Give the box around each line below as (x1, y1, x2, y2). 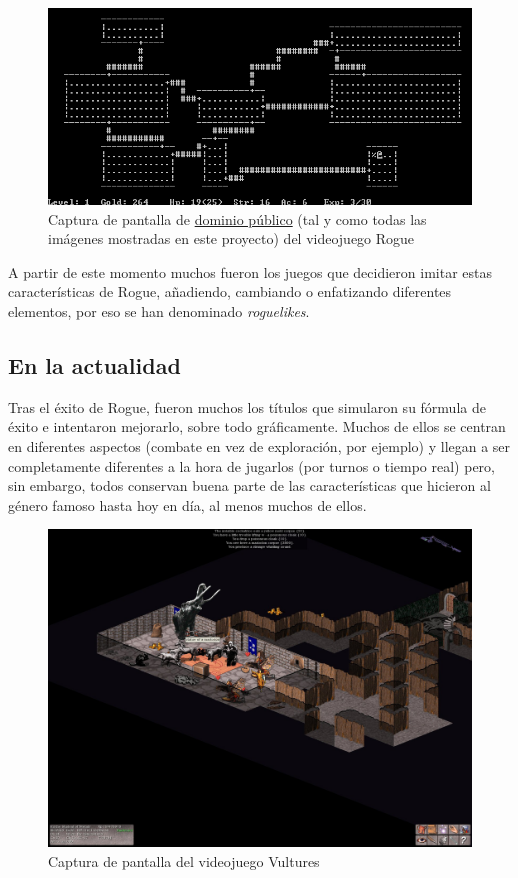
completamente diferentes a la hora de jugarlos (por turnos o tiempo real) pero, (8, 455, 496, 476)
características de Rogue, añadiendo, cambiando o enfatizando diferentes (8, 281, 452, 302)
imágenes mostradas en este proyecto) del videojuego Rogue (48, 228, 415, 249)
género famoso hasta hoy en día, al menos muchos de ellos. (8, 494, 367, 515)
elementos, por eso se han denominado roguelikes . (8, 301, 310, 322)
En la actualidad (8, 350, 181, 381)
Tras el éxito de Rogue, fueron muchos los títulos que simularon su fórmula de (8, 396, 486, 417)
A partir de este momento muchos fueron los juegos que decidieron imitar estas (8, 261, 492, 282)
